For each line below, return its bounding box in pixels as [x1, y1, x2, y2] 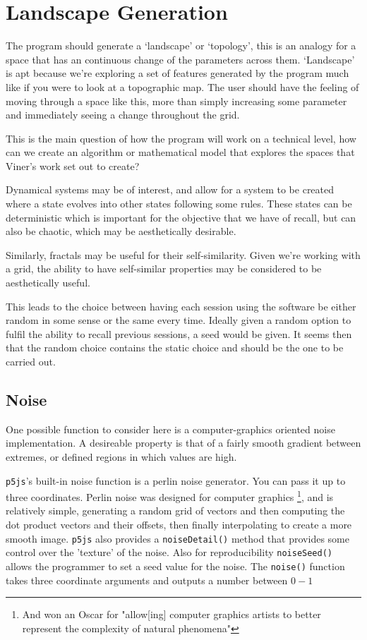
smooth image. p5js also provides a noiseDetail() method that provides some [6, 531, 349, 545]
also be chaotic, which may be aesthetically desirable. [6, 224, 236, 239]
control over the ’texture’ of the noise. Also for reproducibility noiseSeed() [6, 545, 332, 560]
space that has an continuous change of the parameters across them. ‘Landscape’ [6, 52, 355, 66]
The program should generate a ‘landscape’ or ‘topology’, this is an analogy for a [6, 38, 356, 53]
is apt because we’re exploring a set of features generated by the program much [6, 66, 349, 80]
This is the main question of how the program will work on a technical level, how [6, 131, 356, 145]
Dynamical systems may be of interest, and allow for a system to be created [6, 182, 335, 197]
